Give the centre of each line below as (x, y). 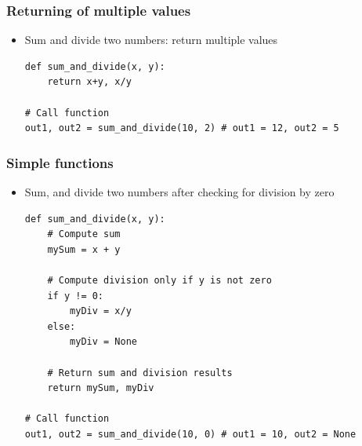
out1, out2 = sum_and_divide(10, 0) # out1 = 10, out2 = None (190, 434)
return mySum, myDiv (101, 388)
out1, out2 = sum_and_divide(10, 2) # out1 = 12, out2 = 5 (182, 128)
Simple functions (60, 162)
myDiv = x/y (101, 311)
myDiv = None (103, 342)
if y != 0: (76, 296)
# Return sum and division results (140, 373)
